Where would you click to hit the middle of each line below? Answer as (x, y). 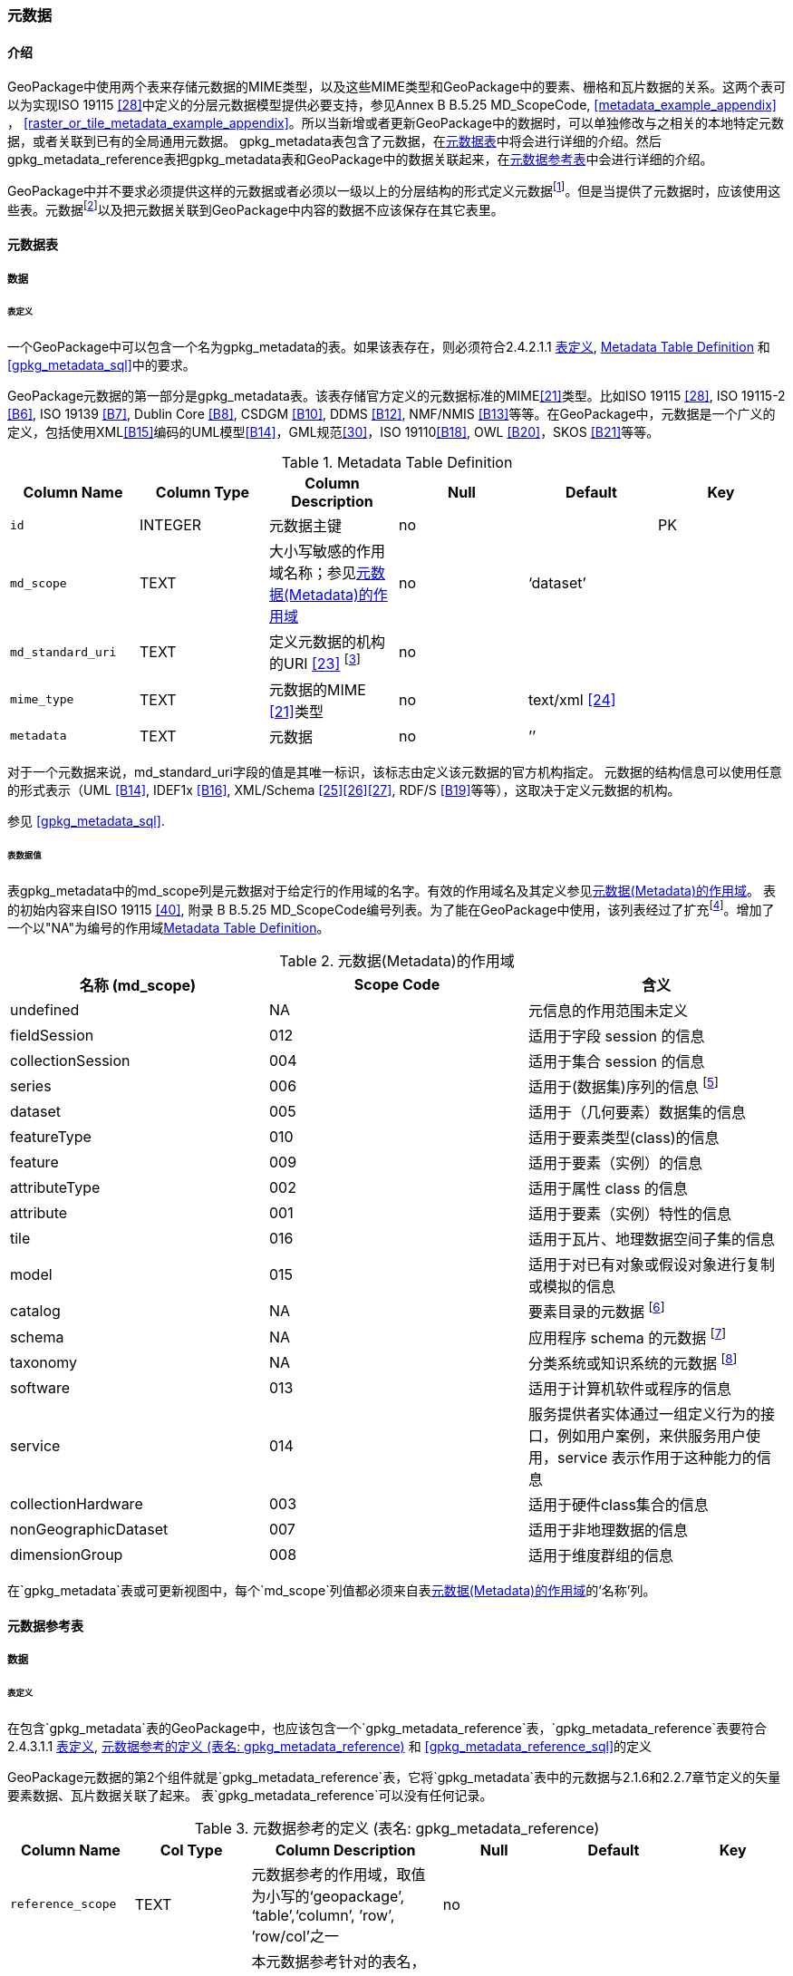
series (31, 1086)
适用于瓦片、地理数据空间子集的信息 (651, 1240)
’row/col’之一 (295, 1936)
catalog (35, 1311)
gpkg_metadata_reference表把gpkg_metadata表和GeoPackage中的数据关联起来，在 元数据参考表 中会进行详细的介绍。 (360, 160)
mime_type (42, 700)
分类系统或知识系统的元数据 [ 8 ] (633, 1362)
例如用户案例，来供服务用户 (651, 1436)
